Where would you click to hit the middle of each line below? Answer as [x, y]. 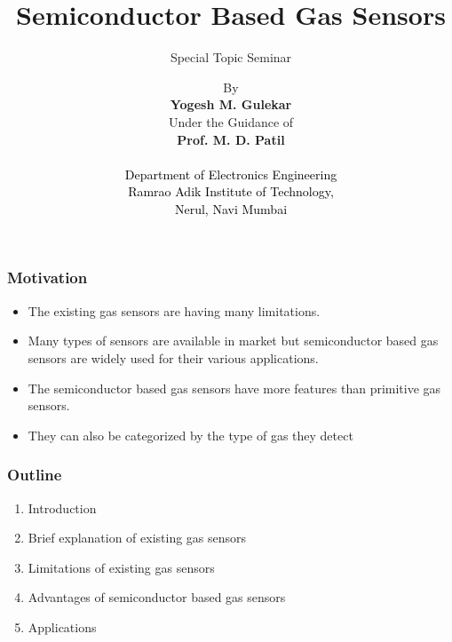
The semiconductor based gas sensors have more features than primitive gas [234, 388]
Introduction [62, 507]
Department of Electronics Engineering [231, 174]
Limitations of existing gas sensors [121, 567]
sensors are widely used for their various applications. [173, 357]
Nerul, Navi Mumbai [231, 208]
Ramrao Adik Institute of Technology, [231, 191]
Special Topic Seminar [231, 57]
